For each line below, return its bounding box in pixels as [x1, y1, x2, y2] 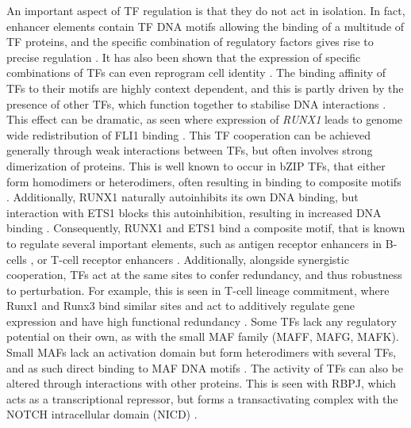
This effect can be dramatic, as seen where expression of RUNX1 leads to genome [6, 111, 403, 128]
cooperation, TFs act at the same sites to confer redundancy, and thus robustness [6, 266, 402, 283]
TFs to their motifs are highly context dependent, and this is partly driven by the [6, 79, 404, 96]
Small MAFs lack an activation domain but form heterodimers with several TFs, [6, 344, 397, 361]
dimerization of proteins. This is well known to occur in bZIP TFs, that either [6, 157, 386, 174]
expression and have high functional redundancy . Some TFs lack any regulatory [6, 312, 397, 329]
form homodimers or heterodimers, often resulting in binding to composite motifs [6, 173, 401, 189]
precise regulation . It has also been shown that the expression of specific [6, 48, 361, 65]
